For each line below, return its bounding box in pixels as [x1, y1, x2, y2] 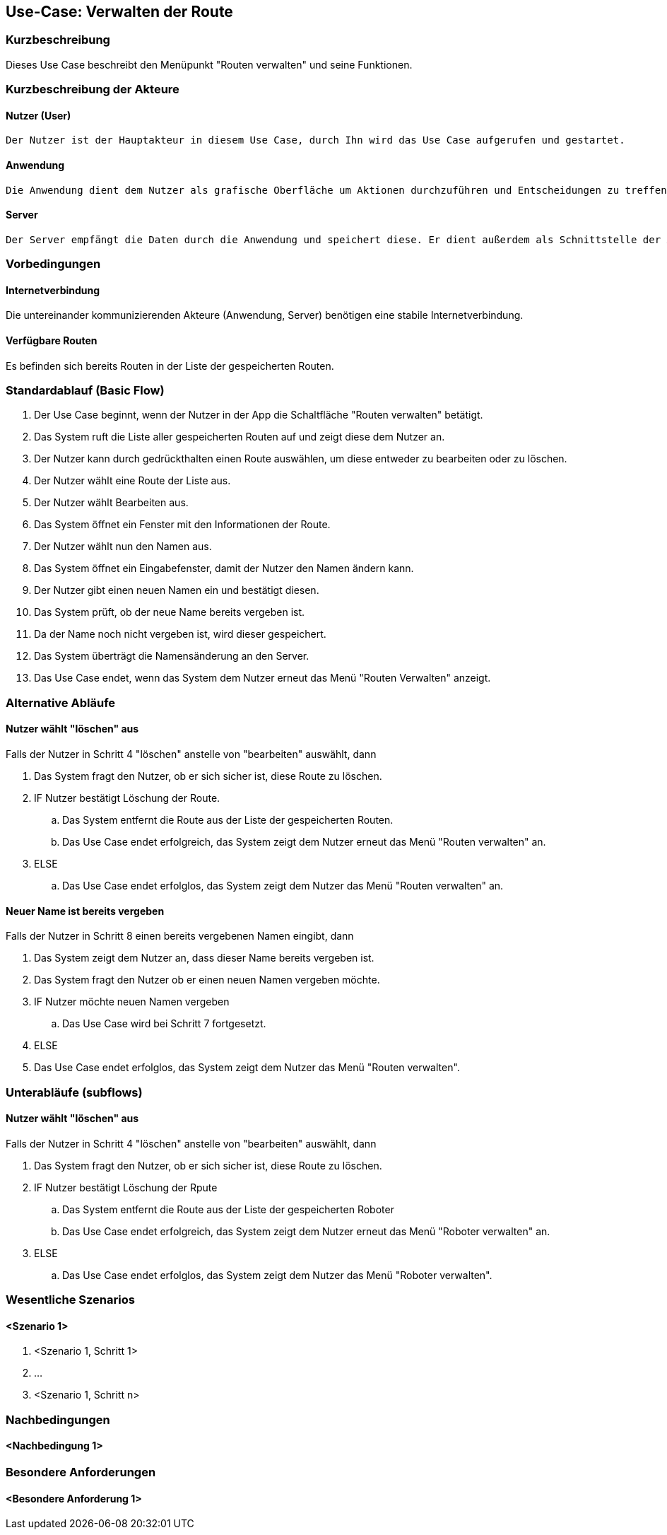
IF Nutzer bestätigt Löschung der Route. [34, 791, 220, 804]
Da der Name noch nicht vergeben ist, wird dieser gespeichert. [34, 628, 326, 641]
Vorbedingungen [6, 257, 101, 272]
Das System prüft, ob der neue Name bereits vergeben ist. [34, 606, 305, 619]
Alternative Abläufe [6, 695, 116, 710]
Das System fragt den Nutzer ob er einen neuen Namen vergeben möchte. [34, 974, 380, 986]
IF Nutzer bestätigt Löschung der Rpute [34, 1181, 218, 1193]
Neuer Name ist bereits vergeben [6, 904, 165, 917]
